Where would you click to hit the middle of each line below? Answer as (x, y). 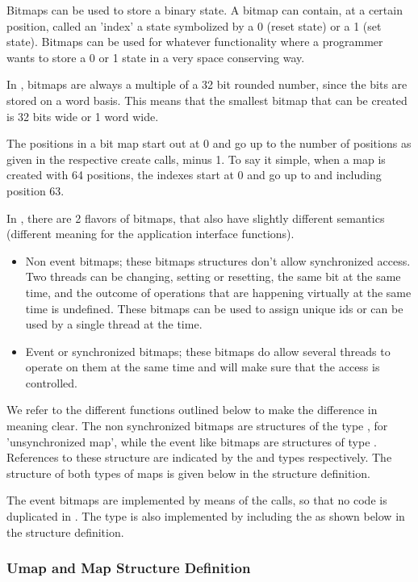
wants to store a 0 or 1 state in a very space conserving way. (156, 57)
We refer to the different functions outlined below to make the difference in (192, 410)
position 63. (36, 190)
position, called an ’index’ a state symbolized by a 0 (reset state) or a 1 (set (194, 25)
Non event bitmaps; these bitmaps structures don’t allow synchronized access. (218, 260)
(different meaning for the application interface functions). (150, 234)
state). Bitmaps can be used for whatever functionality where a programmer (195, 42)
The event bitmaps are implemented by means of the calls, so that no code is (197, 500)
